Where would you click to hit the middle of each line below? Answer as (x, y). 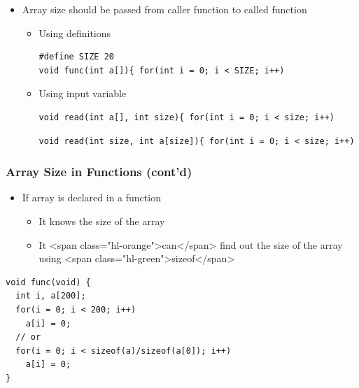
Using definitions (75, 33)
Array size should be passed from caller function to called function (164, 9)
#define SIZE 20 (76, 57)
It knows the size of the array (102, 221)
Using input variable (83, 93)
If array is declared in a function (91, 197)
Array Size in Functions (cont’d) (99, 172)
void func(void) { (48, 282)
